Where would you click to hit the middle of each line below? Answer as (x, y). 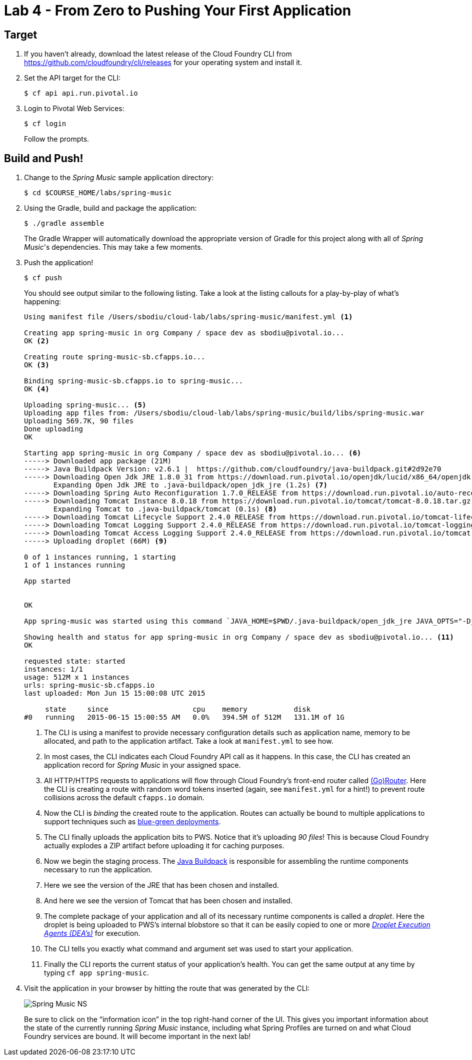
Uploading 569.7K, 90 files (79, 421)
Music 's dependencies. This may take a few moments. (113, 247)
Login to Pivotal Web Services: (74, 109)
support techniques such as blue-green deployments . (132, 822)
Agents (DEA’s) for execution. (92, 933)
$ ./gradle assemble (64, 223)
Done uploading (54, 429)
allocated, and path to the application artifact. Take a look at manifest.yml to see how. (189, 741)
